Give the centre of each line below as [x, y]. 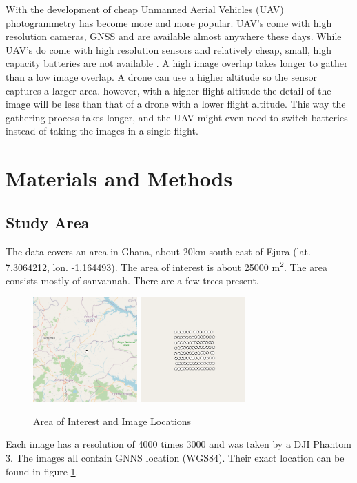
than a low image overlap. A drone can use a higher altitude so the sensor [161, 76]
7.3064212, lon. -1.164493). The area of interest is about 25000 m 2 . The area [166, 266]
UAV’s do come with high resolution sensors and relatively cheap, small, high [169, 49]
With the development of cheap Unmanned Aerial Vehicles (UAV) [145, 9]
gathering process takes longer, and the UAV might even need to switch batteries [177, 117]
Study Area [48, 222]
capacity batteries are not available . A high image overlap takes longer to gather [177, 63]
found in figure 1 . [42, 471]
